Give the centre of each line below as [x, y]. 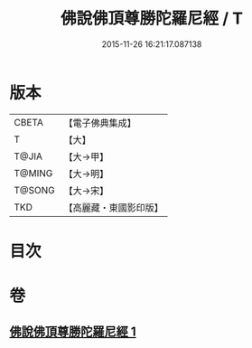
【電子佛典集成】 [100, 123]
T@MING [33, 173]
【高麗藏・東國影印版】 [114, 207]
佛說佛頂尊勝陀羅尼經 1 [73, 332]
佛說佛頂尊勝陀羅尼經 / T [152, 19]
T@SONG [35, 190]
